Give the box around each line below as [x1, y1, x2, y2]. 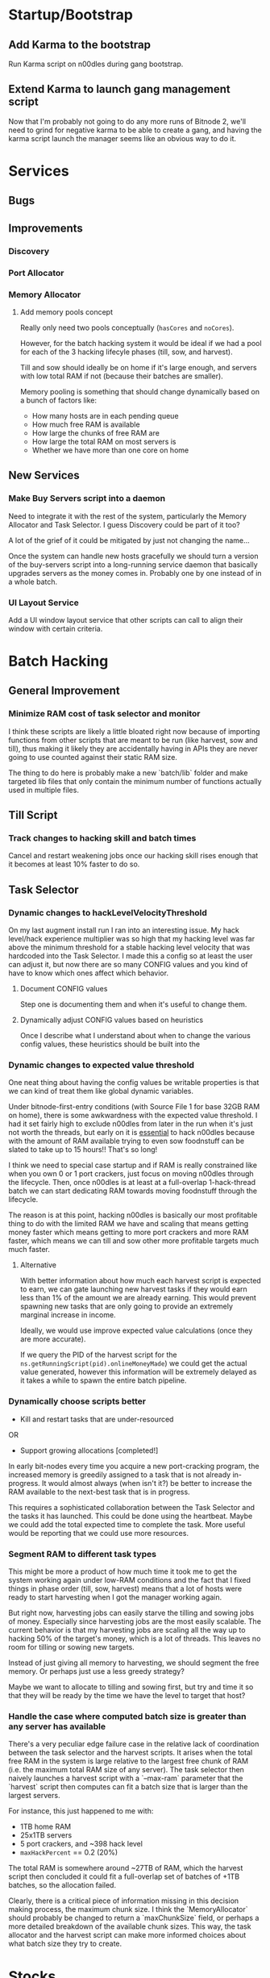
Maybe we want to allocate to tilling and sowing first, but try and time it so [8, 1682, 254, 1692]
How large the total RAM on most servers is [31, 436, 177, 446]
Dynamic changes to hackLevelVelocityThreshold [8, 907, 208, 918]
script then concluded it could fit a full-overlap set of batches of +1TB [8, 1872, 240, 1881]
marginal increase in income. [19, 1310, 116, 1320]
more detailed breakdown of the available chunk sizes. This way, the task [8, 1922, 251, 1931]
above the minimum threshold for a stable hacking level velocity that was [8, 942, 251, 953]
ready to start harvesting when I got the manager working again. [8, 1592, 222, 1602]
